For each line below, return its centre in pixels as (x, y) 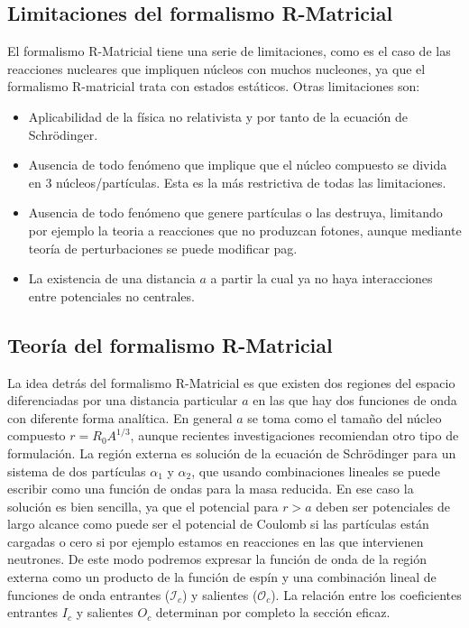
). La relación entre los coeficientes (366, 594)
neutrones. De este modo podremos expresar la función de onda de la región (217, 559)
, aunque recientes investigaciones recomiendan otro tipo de (294, 435)
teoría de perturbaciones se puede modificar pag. (163, 248)
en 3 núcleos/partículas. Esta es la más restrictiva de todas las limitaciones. (237, 182)
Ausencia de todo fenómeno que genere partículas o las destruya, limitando (235, 212)
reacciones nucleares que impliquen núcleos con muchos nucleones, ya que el (216, 68)
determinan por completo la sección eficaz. (273, 612)
